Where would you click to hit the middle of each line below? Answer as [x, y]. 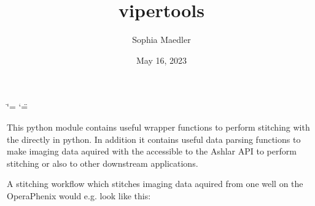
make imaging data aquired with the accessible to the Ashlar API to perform [152, 151]
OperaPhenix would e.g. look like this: [79, 195]
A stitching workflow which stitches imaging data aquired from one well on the [155, 184]
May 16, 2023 [161, 60]
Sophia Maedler [161, 40]
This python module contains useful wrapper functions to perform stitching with [158, 127]
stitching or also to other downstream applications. [103, 163]
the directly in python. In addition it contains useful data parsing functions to [154, 139]
